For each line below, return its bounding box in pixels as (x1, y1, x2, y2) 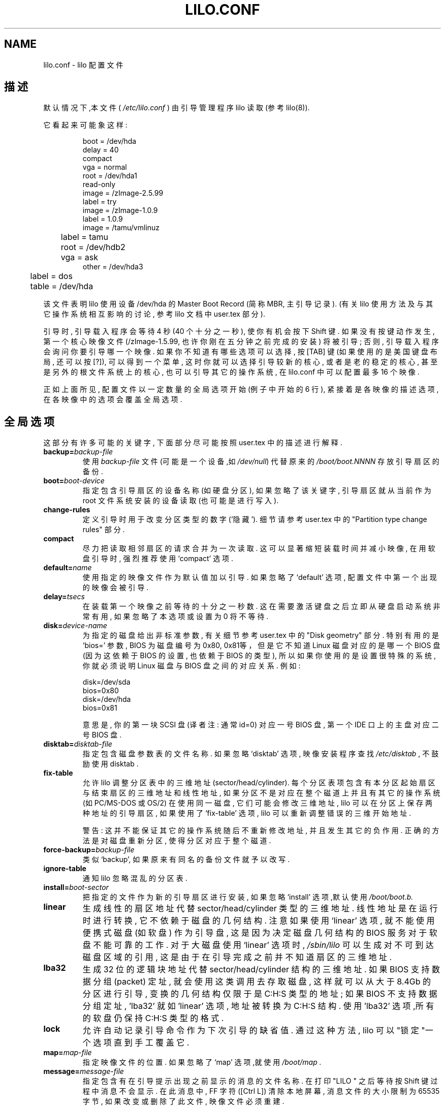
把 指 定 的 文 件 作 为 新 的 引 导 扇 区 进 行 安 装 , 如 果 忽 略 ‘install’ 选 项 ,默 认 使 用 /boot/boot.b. (82, 893, 414, 902)
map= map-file (43, 1048, 92, 1057)
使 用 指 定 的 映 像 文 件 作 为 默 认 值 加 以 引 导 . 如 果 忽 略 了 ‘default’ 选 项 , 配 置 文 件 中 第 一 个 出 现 (82, 573, 437, 582)
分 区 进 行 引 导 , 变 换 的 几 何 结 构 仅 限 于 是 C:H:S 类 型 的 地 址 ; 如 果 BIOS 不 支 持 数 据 (82, 989, 437, 999)
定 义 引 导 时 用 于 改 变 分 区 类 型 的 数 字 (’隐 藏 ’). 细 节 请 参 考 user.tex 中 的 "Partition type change (82, 515, 427, 524)
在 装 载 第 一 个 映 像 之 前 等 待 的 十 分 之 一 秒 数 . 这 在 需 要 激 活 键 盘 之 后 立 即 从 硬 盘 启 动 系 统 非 (82, 602, 440, 611)
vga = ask (60, 252, 99, 263)
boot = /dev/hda (82, 137, 137, 146)
